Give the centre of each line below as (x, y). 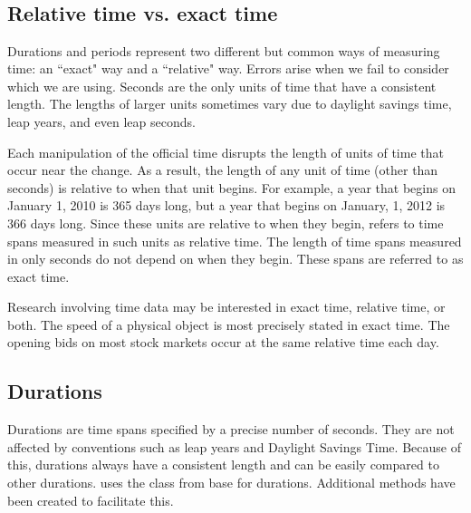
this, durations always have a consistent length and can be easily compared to (223, 465)
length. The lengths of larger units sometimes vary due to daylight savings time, (230, 104)
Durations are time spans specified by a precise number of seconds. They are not (231, 429)
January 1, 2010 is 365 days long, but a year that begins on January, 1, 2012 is (226, 205)
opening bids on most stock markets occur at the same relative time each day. (223, 342)
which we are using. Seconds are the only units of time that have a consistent (222, 86)
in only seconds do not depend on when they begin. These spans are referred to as (235, 259)
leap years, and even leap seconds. (101, 121)
